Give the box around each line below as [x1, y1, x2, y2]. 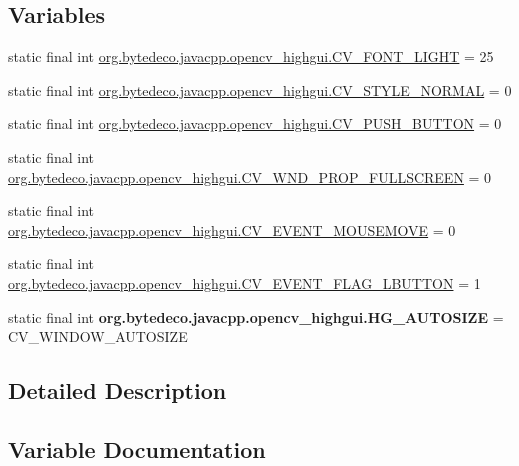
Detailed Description [8, 375, 227, 406]
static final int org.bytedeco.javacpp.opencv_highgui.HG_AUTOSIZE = [8, 306, 504, 327]
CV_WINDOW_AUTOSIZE [8, 326, 188, 347]
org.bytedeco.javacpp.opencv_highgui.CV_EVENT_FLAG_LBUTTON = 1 [8, 272, 481, 293]
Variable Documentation [8, 433, 266, 464]
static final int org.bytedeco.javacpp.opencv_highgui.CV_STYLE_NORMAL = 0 [8, 79, 512, 100]
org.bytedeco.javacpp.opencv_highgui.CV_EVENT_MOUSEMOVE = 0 [8, 219, 456, 240]
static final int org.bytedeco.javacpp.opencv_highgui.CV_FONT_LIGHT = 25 [8, 46, 494, 67]
